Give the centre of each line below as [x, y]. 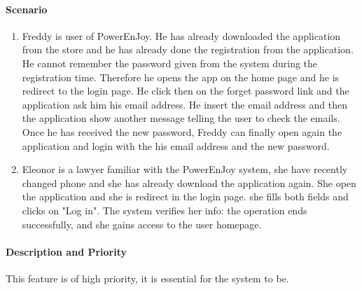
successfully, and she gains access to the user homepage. [142, 224]
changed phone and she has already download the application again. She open [189, 182]
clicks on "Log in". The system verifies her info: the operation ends [165, 210]
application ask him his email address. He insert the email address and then [185, 104]
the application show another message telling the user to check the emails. [181, 118]
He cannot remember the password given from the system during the [170, 63]
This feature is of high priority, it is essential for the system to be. [147, 278]
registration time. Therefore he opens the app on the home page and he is [181, 77]
